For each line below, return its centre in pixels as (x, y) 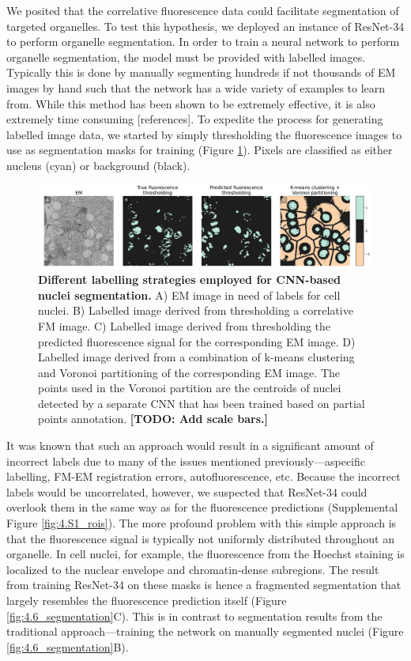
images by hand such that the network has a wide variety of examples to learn (196, 87)
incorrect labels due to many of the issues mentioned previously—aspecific (186, 461)
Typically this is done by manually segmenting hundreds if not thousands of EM (201, 72)
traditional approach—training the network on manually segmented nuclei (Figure (205, 631)
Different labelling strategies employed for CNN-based (190, 280)
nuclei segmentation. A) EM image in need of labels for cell (189, 295)
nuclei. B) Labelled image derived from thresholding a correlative (196, 310)
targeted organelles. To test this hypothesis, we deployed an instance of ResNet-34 (205, 26)
